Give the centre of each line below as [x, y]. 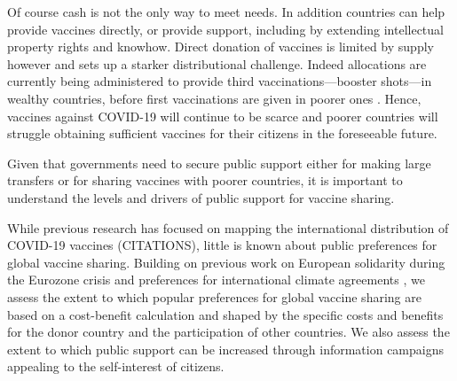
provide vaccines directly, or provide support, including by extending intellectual [225, 29]
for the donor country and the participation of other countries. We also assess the [228, 332]
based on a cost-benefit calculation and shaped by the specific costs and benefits [225, 314]
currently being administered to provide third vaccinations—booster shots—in [220, 81]
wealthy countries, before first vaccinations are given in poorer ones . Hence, [214, 98]
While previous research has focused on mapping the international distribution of [228, 227]
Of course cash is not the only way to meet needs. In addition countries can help [226, 12]
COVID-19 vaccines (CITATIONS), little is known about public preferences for [222, 245]
